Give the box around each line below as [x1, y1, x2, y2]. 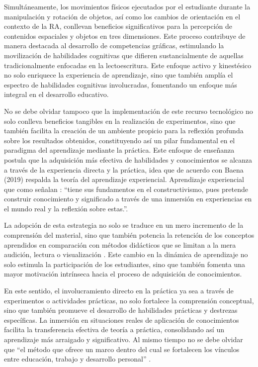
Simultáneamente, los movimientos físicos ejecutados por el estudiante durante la [4, 1, 251, 11]
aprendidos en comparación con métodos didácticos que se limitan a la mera [4, 239, 236, 250]
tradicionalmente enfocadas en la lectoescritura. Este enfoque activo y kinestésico [4, 60, 252, 70]
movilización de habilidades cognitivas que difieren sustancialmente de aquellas [4, 50, 244, 60]
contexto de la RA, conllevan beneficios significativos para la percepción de [4, 21, 232, 31]
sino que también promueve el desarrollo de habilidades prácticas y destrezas [4, 305, 238, 315]
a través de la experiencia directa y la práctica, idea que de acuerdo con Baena [4, 164, 244, 175]
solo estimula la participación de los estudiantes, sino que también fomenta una [4, 259, 246, 269]
